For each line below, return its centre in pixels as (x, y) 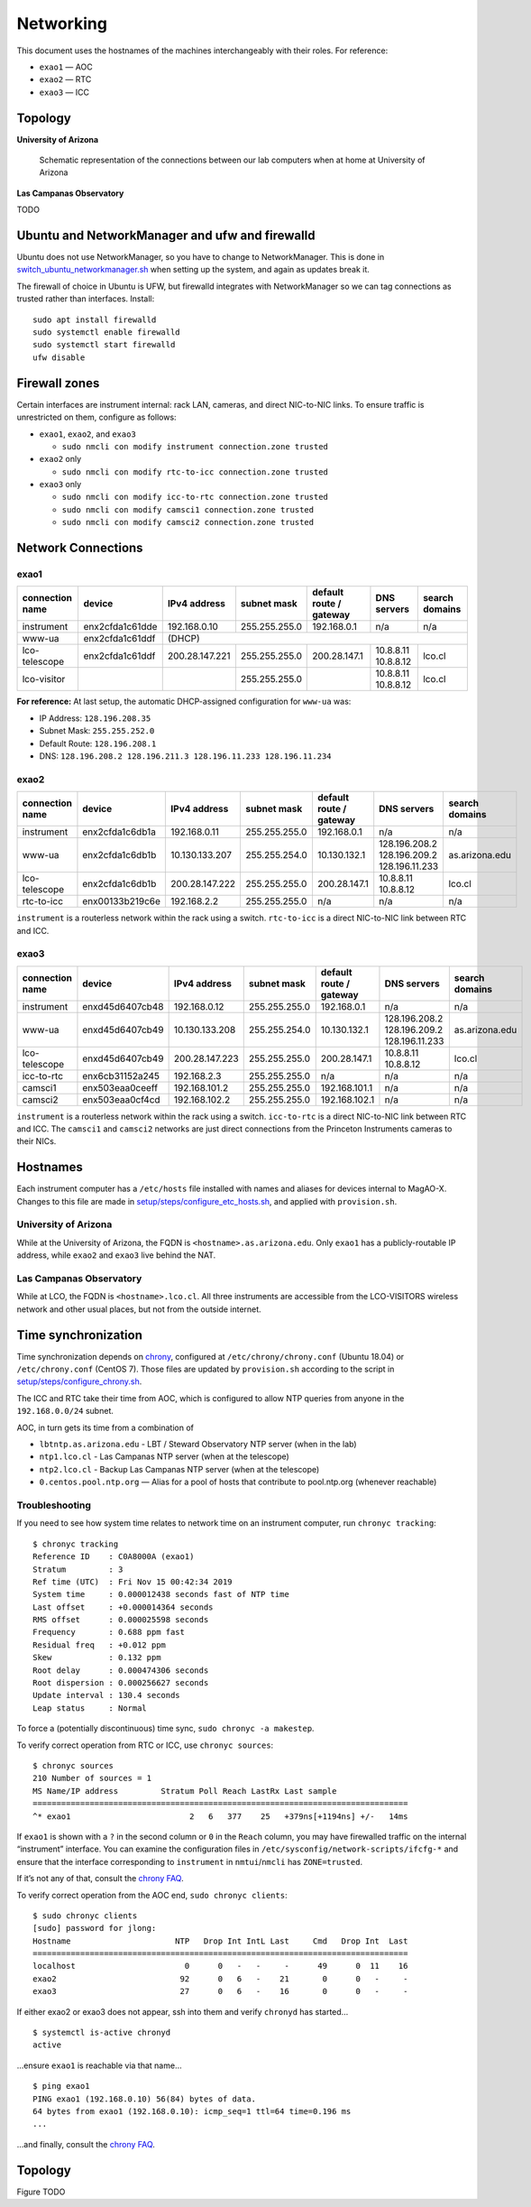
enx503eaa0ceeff (120, 1087)
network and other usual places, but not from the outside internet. (139, 1309)
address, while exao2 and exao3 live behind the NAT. (116, 1255)
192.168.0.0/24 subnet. (65, 1411)
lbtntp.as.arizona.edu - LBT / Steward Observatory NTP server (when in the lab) (198, 1445)
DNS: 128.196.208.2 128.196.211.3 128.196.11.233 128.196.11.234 (186, 756)
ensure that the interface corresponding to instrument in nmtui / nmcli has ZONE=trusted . (190, 1861)
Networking (62, 23)
